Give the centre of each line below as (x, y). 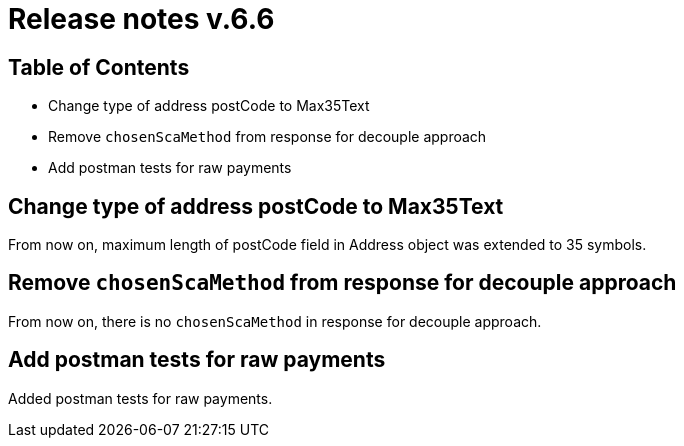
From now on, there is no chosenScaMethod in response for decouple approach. (275, 321)
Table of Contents (99, 67)
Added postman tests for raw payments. (140, 398)
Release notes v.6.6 (141, 19)
